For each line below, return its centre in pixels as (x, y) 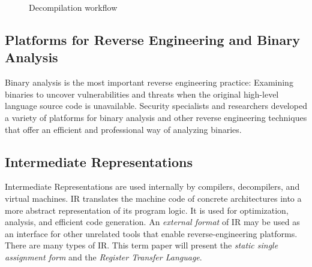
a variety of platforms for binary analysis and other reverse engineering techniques (156, 117)
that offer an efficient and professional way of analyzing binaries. (123, 129)
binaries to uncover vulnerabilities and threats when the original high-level (142, 94)
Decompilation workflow (73, 7)
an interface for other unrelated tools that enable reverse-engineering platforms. (151, 233)
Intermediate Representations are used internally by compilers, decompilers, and (152, 186)
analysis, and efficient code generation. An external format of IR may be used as (152, 222)
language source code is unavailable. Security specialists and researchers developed (156, 106)
